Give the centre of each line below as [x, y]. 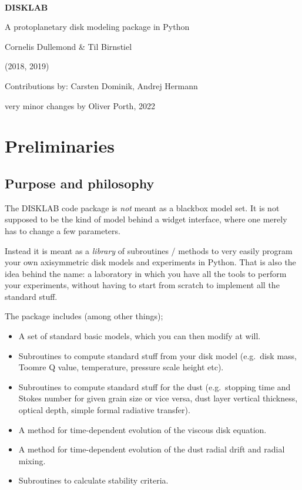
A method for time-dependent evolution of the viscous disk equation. [142, 429]
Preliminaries [60, 146]
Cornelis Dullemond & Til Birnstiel [68, 46]
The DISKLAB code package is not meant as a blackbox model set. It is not [142, 207]
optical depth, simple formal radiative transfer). [104, 410]
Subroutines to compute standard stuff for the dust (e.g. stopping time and [155, 386]
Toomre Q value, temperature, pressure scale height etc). [121, 367]
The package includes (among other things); [84, 316]
